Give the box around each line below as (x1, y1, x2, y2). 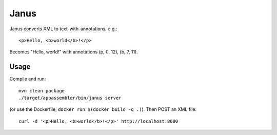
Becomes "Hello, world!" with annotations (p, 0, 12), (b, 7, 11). (9, 49, 138, 55)
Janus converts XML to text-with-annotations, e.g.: (9, 26, 117, 32)
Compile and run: (9, 76, 46, 82)
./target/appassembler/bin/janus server (18, 95, 122, 101)
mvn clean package (18, 88, 65, 93)
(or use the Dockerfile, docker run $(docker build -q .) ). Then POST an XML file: (9, 106, 197, 112)
